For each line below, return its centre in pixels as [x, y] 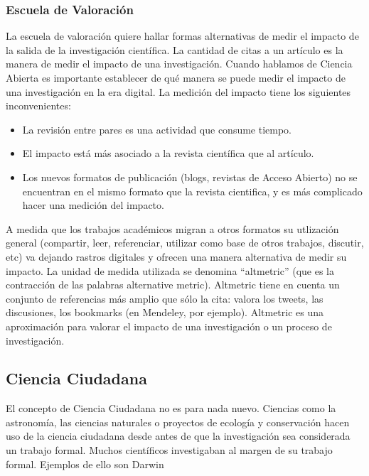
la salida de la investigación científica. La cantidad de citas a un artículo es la [175, 49]
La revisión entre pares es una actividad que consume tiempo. [157, 129]
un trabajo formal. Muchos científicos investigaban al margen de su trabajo [169, 450]
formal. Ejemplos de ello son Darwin [85, 464]
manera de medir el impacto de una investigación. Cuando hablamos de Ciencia [179, 64]
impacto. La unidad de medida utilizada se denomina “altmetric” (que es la [170, 270]
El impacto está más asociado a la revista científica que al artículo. [168, 153]
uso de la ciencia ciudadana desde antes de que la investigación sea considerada [178, 436]
